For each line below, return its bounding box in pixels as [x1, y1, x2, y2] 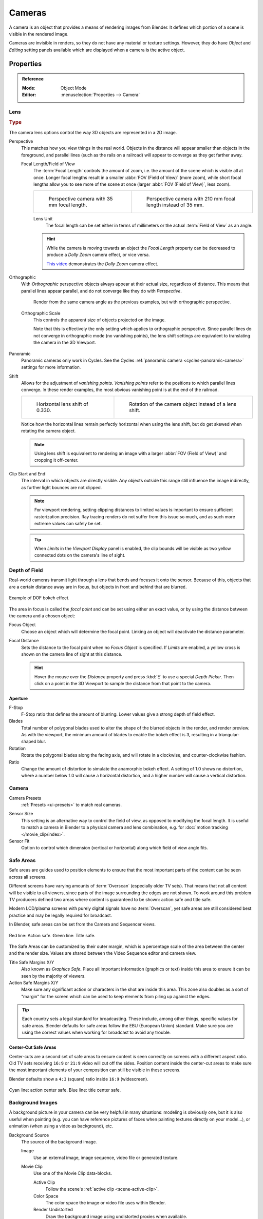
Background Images [9, 1099, 58, 1106]
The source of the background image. [21, 1139, 97, 1144]
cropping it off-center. [34, 457, 79, 463]
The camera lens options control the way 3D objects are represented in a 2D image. [9, 129, 177, 135]
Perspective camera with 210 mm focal [146, 195, 236, 202]
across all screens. [9, 874, 47, 880]
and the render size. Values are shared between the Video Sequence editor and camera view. [9, 950, 197, 956]
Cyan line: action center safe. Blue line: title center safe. [9, 1087, 121, 1093]
